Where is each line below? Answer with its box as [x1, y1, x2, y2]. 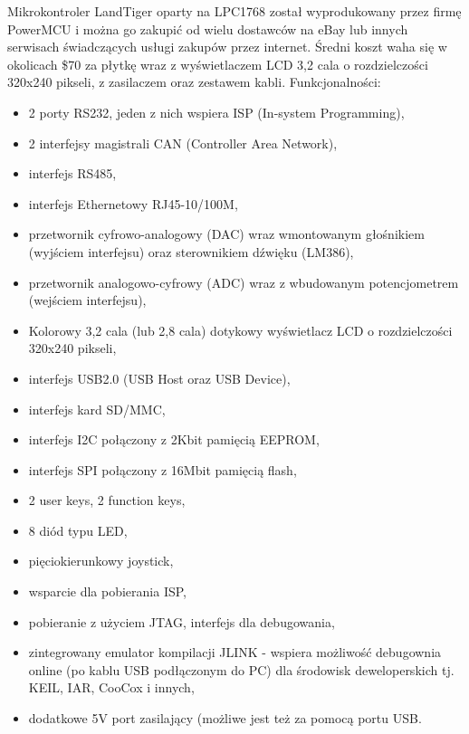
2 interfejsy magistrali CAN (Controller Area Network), [28, 133, 338, 152]
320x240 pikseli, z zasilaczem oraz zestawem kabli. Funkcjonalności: [7, 72, 381, 91]
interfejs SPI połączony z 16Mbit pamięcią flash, [28, 460, 297, 479]
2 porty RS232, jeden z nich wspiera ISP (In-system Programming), [28, 102, 405, 121]
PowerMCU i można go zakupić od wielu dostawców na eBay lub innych [7, 19, 408, 38]
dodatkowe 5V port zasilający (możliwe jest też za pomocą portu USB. [28, 709, 422, 728]
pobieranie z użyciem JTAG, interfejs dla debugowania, [28, 612, 335, 631]
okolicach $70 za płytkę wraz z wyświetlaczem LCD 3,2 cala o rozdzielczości [7, 54, 428, 73]
